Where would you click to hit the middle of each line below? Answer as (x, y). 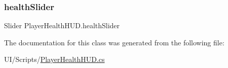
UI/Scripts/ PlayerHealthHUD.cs (54, 59)
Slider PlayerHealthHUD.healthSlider (62, 25)
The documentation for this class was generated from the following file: (114, 42)
